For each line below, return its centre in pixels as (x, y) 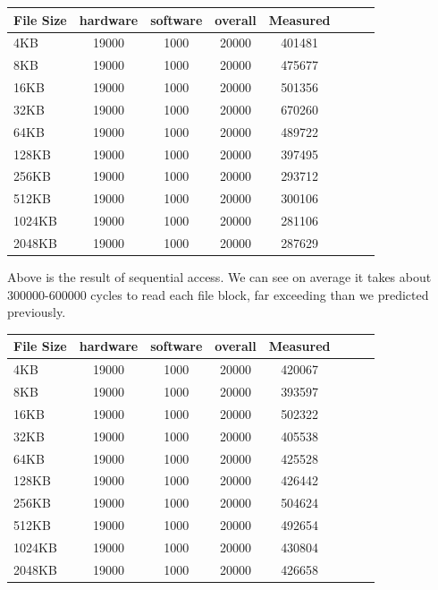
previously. (37, 312)
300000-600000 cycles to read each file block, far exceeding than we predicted (218, 294)
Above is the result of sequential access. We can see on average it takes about (219, 277)
